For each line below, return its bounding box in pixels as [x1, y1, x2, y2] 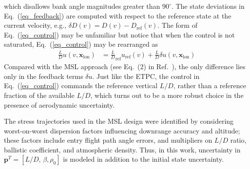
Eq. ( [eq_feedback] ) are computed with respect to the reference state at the [4, 10, 231, 20]
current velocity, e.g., [4, 20, 67, 30]
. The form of [157, 20, 197, 30]
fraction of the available [4, 90, 75, 100]
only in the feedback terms [4, 71, 83, 81]
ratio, [230, 135, 247, 145]
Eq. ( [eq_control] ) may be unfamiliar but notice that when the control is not [4, 29, 235, 39]
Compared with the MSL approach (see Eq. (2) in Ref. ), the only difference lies [4, 61, 246, 72]
